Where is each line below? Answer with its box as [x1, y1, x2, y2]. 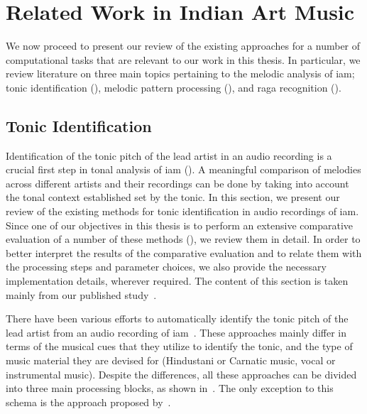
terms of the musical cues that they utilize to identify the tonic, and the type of [6, 339, 353, 354]
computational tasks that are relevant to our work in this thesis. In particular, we [6, 52, 361, 67]
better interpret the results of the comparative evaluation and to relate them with [6, 245, 362, 260]
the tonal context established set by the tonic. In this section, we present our [6, 190, 340, 205]
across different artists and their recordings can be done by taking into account [6, 175, 349, 190]
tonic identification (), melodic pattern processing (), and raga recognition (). [6, 80, 341, 94]
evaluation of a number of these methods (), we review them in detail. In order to [6, 231, 361, 246]
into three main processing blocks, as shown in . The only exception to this [6, 381, 334, 396]
